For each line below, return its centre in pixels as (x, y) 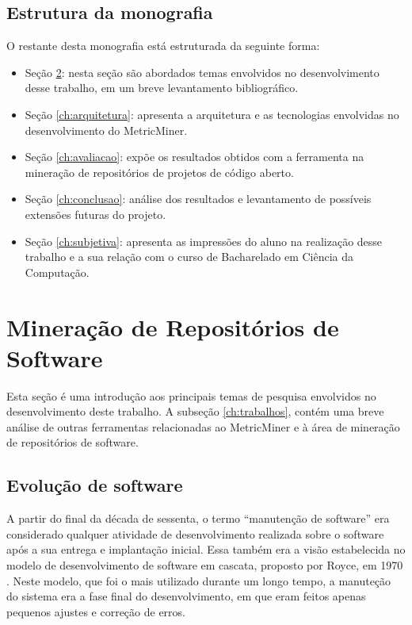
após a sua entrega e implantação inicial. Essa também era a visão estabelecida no (206, 549)
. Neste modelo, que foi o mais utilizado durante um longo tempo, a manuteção (199, 580)
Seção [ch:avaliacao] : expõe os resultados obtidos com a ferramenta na (195, 157)
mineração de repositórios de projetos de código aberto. (159, 172)
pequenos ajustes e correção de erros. (96, 611)
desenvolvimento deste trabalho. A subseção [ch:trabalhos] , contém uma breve (195, 411)
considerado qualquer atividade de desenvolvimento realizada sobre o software (195, 533)
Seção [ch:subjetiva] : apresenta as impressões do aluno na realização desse (204, 241)
